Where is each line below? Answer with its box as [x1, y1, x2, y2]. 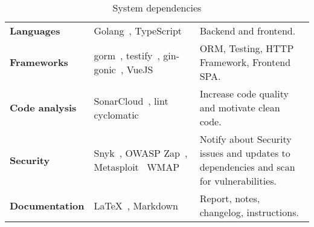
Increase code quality [199, 87, 289, 100]
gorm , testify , [94, 48, 160, 62]
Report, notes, [199, 191, 260, 205]
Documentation [10, 198, 85, 212]
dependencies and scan [199, 160, 295, 174]
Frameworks [10, 55, 68, 69]
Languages [10, 24, 60, 38]
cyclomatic [94, 107, 139, 122]
